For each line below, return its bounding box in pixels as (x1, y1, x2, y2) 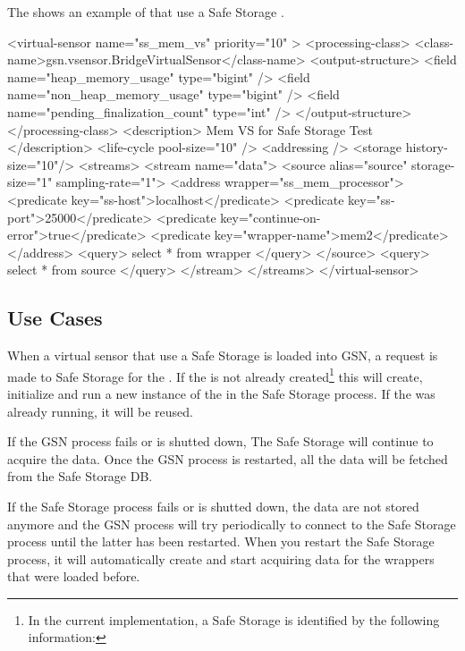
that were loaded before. (7, 567, 140, 586)
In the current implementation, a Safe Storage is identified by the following (28, 610, 440, 629)
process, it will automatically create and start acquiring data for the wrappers (7, 549, 435, 568)
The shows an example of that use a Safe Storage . (7, 3, 284, 21)
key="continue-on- (220, 207, 321, 226)
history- (405, 138, 448, 156)
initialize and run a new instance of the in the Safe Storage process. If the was (7, 384, 435, 402)
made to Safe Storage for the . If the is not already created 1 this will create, (7, 364, 423, 385)
